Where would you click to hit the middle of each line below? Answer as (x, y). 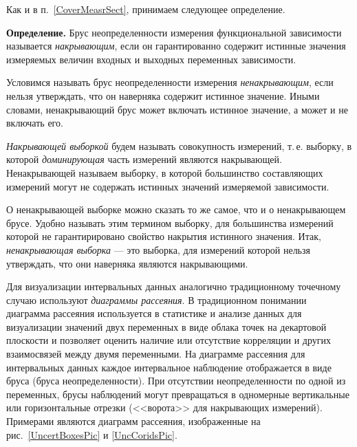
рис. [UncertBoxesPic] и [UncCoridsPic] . (92, 434)
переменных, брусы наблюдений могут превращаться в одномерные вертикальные (178, 394)
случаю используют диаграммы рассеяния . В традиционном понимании (156, 299)
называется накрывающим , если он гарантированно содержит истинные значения (176, 46)
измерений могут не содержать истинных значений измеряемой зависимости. (168, 186)
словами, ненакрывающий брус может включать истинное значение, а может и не (177, 109)
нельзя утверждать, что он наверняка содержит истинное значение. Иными (163, 95)
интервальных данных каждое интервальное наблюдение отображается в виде (169, 367)
